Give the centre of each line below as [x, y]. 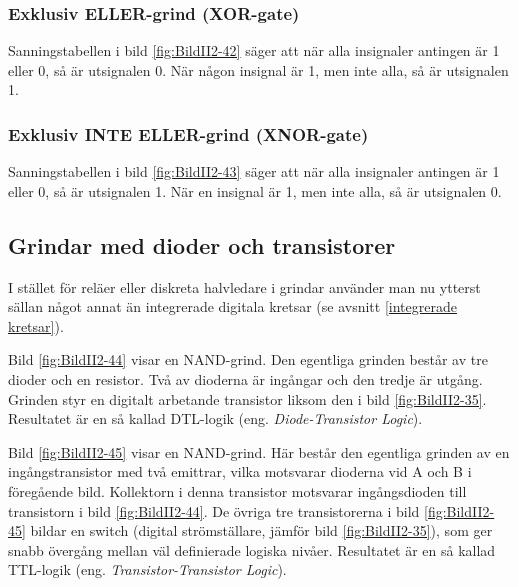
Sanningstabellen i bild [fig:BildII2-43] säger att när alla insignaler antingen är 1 [254, 171]
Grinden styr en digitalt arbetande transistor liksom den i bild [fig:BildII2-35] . [247, 398]
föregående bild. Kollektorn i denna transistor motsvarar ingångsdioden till [237, 490]
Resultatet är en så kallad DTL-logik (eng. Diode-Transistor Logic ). [215, 418]
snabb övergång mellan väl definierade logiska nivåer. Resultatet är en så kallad [252, 549]
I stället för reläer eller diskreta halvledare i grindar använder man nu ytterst [244, 286]
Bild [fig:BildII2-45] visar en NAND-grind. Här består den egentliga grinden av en [259, 451]
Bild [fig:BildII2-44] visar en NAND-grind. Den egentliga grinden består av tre [248, 359]
